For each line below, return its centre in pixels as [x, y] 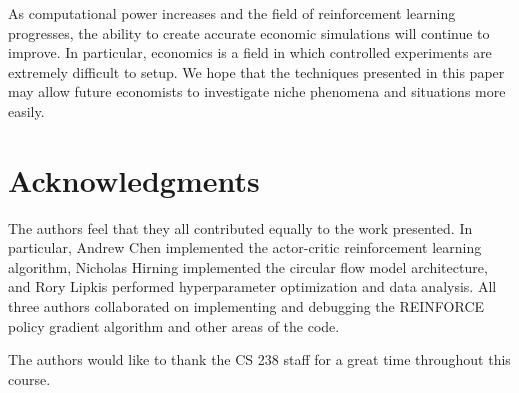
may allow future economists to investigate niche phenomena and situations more [257, 91]
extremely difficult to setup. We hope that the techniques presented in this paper [256, 71]
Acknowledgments [134, 179]
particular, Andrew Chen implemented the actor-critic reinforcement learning [245, 247]
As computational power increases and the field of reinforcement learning [232, 13]
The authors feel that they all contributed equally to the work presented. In [240, 227]
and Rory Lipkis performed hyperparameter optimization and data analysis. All [252, 286]
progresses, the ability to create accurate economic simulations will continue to [249, 32]
